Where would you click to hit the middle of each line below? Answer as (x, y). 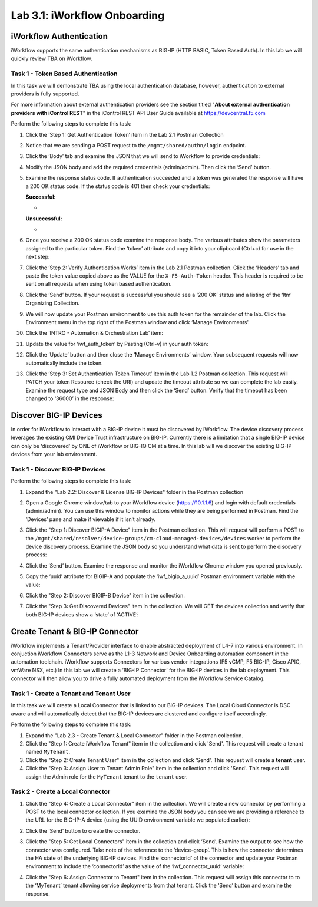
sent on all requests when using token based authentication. (99, 284)
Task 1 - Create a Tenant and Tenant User (71, 694)
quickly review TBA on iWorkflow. (52, 58)
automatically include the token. (64, 363)
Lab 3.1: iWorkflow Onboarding (88, 15)
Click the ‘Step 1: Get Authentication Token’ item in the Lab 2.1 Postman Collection (125, 134)
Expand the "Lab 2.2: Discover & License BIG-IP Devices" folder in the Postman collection (135, 492)
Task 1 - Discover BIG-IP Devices (58, 469)
